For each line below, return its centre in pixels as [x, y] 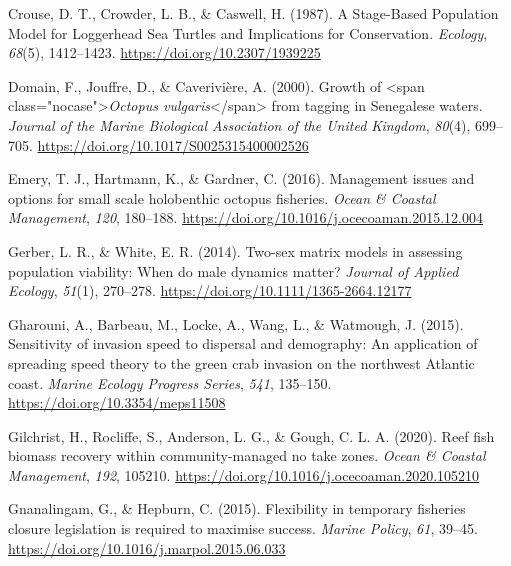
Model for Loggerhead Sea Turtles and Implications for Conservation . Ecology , [248, 32]
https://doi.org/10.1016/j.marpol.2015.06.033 [147, 547]
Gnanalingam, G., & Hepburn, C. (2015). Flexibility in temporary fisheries [237, 508]
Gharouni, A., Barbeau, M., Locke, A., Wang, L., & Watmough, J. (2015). [236, 323]
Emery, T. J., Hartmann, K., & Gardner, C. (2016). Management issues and [241, 178]
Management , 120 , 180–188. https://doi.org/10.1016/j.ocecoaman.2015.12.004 [245, 217]
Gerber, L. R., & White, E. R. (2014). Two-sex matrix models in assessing [235, 250]
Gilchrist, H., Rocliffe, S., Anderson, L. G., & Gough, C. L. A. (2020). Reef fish [251, 435]
